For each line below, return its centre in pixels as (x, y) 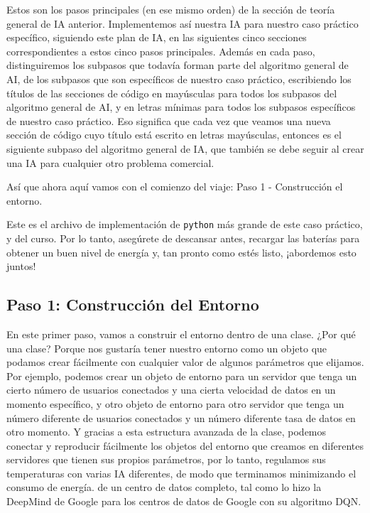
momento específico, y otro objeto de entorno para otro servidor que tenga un (175, 403)
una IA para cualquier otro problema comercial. (110, 162)
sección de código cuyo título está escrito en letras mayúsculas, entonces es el (174, 135)
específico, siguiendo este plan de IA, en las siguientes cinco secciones (157, 37)
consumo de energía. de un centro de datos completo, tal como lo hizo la (164, 487)
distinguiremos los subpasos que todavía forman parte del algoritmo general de (178, 65)
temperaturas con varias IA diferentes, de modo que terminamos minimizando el (181, 473)
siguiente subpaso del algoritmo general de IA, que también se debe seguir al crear (185, 148)
